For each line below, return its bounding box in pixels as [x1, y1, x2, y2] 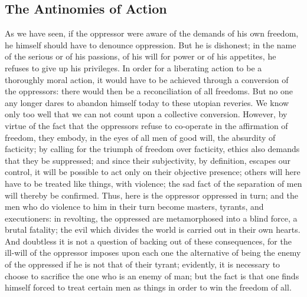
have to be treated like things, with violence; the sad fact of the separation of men [5, 177, 302, 189]
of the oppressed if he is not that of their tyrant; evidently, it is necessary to [5, 258, 280, 270]
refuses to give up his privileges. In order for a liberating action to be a [5, 61, 262, 74]
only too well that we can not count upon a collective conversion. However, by [5, 108, 288, 120]
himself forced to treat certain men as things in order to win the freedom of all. [5, 281, 292, 293]
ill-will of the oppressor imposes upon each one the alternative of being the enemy [5, 246, 301, 259]
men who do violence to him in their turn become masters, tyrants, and [5, 200, 264, 213]
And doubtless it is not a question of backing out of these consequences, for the [5, 235, 292, 247]
